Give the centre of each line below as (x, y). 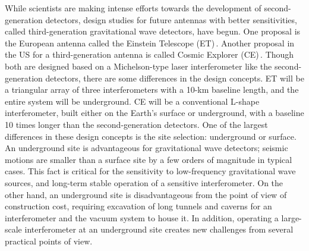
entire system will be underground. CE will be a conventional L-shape (132, 101)
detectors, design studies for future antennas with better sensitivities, (171, 19)
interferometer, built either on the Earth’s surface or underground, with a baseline (154, 113)
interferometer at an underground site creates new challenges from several (159, 229)
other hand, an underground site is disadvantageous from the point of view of (146, 194)
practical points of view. (49, 241)
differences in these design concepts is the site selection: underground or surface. (151, 136)
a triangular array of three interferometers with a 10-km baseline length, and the (152, 90)
